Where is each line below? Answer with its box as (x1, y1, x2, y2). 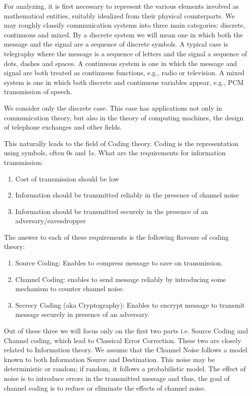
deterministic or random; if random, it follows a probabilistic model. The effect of (4, 363, 246, 374)
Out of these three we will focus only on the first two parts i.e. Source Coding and (4, 326, 248, 336)
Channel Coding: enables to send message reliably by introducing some (15, 274, 226, 284)
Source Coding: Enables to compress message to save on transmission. (15, 258, 223, 268)
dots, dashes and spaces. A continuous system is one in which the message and (4, 58, 237, 68)
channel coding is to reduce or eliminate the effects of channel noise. (4, 382, 206, 393)
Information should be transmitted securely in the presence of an (15, 206, 208, 216)
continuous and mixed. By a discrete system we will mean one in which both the (4, 29, 243, 39)
